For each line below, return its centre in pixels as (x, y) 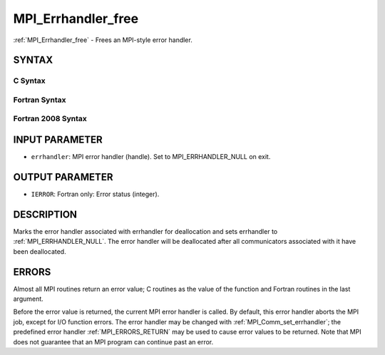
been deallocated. (40, 251)
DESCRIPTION (45, 214)
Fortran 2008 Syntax (50, 119)
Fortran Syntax (40, 100)
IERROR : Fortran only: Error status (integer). (95, 194)
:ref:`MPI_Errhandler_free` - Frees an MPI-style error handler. (103, 40)
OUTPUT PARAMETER (63, 177)
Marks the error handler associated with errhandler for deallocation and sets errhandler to (145, 231)
